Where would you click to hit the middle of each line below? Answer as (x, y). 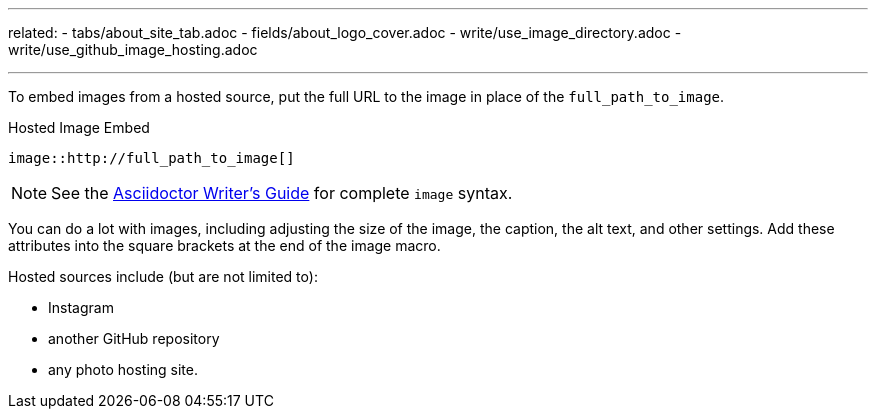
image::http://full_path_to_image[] (151, 158)
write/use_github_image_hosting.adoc (133, 49)
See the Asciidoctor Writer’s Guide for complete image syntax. (282, 193)
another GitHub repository (134, 338)
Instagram (81, 307)
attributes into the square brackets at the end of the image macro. (224, 245)
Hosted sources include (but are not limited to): (163, 276)
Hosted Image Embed (79, 127)
